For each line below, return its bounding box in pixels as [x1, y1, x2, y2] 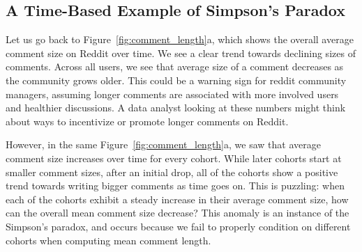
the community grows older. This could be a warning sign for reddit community [6, 72, 347, 87]
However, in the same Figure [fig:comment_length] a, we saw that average [6, 137, 321, 152]
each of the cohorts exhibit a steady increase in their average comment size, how [6, 191, 349, 206]
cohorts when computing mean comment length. [6, 233, 211, 247]
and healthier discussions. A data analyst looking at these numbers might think [6, 100, 346, 115]
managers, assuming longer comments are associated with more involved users [6, 86, 339, 101]
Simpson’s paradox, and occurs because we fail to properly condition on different [6, 219, 351, 233]
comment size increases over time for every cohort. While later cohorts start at [6, 150, 342, 165]
